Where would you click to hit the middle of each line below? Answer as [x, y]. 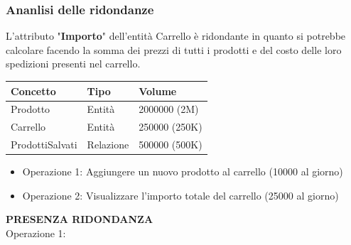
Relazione [108, 145]
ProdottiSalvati [44, 145]
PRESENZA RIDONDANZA [80, 219]
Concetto [33, 91]
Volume [158, 91]
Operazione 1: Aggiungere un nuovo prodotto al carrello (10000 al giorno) [183, 171]
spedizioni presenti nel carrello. [73, 64]
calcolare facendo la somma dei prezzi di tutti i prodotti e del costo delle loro [174, 49]
